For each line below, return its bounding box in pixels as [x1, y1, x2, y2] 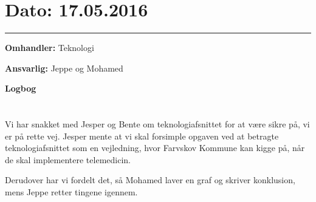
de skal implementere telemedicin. [5, 153, 131, 166]
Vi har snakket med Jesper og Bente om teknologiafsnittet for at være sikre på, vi [5, 118, 310, 130]
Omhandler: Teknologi [5, 41, 94, 54]
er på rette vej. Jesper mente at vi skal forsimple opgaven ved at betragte [5, 129, 279, 142]
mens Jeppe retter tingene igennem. [5, 186, 138, 198]
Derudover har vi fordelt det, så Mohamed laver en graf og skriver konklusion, [5, 173, 295, 186]
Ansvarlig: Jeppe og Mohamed [5, 61, 123, 74]
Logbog [5, 82, 36, 95]
